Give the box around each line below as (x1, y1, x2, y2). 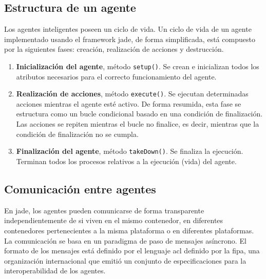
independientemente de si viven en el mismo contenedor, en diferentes (4, 215, 223, 226)
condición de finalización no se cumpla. (16, 128, 139, 139)
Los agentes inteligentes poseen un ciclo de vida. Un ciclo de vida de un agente (4, 24, 252, 34)
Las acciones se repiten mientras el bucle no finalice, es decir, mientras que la (16, 118, 259, 129)
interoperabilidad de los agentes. (4, 265, 106, 276)
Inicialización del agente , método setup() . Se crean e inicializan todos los (16, 61, 259, 71)
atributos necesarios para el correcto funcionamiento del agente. (16, 71, 217, 82)
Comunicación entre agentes (4, 181, 156, 196)
